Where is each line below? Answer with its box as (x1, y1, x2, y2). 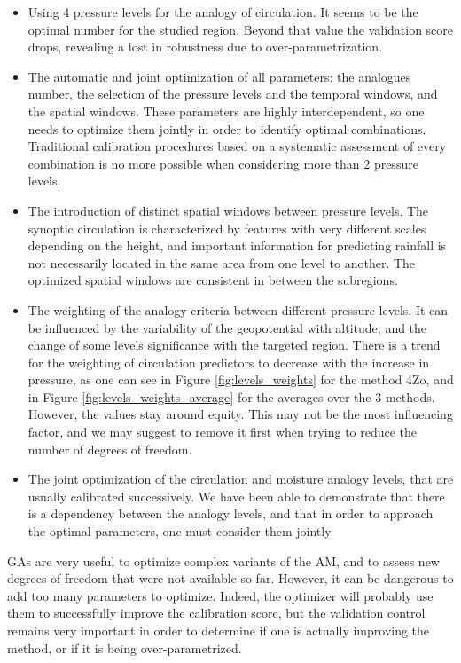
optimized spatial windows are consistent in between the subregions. (27, 271, 398, 289)
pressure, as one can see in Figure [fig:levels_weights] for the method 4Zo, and (27, 370, 454, 389)
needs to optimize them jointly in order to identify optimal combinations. (27, 119, 426, 138)
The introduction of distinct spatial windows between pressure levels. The (27, 201, 429, 219)
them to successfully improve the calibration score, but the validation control (7, 604, 426, 622)
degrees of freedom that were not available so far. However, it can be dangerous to (7, 569, 454, 588)
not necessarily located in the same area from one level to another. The (27, 253, 416, 272)
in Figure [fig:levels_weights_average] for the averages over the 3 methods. (27, 387, 435, 406)
